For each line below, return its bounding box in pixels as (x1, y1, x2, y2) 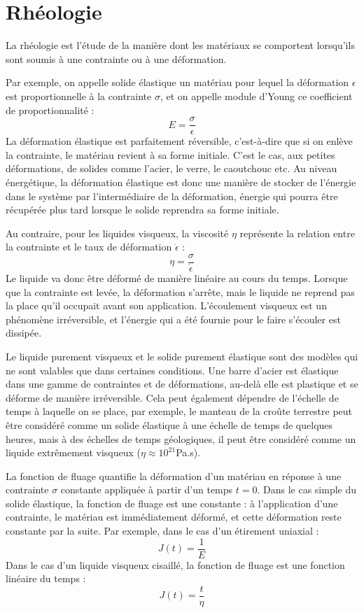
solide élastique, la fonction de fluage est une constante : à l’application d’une (6, 495, 338, 510)
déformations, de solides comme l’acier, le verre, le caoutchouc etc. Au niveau (6, 161, 337, 176)
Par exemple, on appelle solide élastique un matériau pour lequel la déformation (6, 75, 349, 90)
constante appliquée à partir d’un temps (60, 482, 233, 497)
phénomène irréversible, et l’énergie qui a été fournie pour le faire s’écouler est (6, 311, 341, 326)
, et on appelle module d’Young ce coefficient (160, 88, 353, 103)
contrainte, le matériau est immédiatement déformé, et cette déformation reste (6, 509, 342, 524)
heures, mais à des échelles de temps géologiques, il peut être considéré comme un (6, 431, 356, 446)
